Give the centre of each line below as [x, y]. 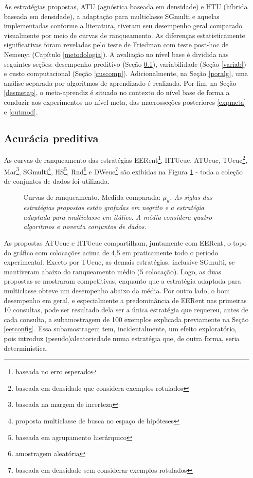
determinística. [26, 348]
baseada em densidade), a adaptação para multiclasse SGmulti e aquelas [112, 16]
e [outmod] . [21, 111]
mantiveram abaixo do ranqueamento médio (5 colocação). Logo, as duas [113, 271]
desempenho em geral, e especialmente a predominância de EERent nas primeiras [125, 300]
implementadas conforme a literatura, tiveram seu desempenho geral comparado [123, 26]
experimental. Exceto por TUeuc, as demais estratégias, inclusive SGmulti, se [119, 262]
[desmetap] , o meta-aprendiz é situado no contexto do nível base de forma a [117, 92]
